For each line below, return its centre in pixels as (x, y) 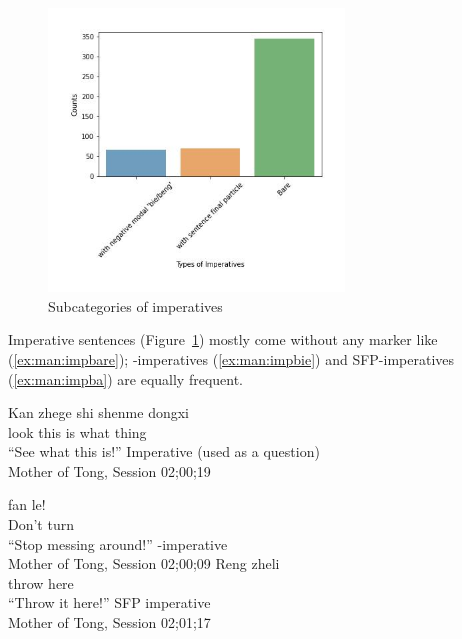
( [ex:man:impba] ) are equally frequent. (126, 378)
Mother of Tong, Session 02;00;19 (109, 470)
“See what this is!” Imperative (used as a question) (164, 451)
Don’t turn (41, 524)
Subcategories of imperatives (135, 305)
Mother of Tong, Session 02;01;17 (109, 622)
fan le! (27, 504)
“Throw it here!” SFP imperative (109, 602)
